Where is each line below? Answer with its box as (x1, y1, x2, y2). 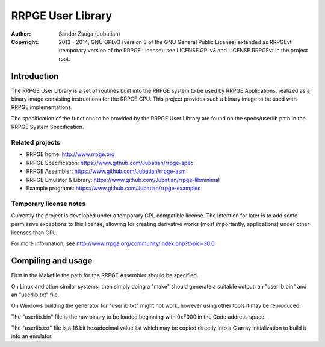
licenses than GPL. (11, 229, 58, 236)
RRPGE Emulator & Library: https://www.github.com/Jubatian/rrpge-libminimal (26, 176, 220, 183)
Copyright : (11, 38, 39, 45)
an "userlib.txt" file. (11, 291, 60, 298)
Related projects (11, 138, 60, 146)
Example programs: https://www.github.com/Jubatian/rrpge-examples (26, 184, 201, 192)
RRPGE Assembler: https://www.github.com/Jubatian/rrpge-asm (26, 167, 186, 175)
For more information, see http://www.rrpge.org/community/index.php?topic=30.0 (11, 240, 215, 247)
